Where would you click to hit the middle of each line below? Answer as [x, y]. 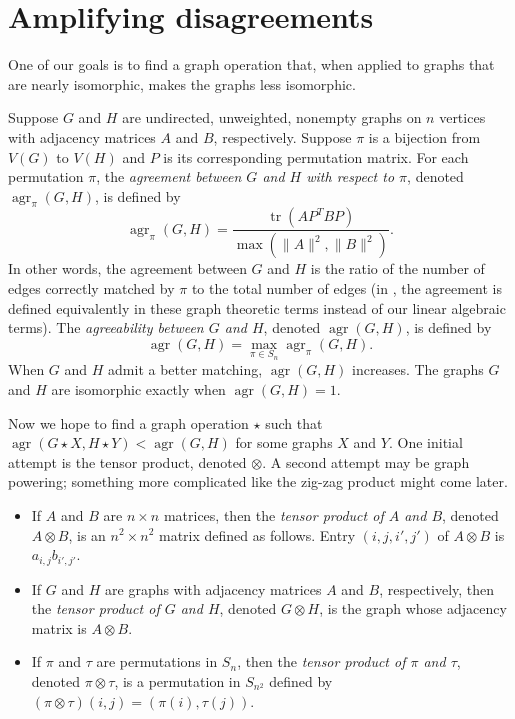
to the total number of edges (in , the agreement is [347, 287]
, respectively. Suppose [282, 136]
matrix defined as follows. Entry [257, 534]
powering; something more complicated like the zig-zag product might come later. [258, 481]
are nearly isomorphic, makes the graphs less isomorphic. [182, 83]
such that [294, 422]
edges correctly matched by [91, 287]
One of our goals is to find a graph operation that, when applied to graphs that [251, 64]
